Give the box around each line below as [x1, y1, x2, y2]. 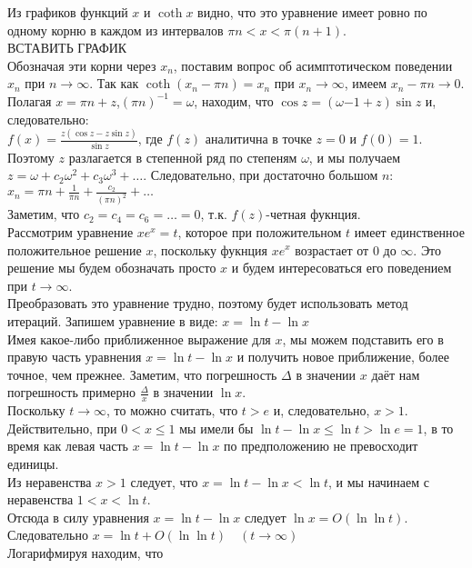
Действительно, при [7, 418, 117, 437]
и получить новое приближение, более [236, 347, 449, 366]
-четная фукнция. [266, 204, 361, 224]
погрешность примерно [7, 383, 136, 402]
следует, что [130, 472, 198, 491]
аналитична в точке [205, 129, 312, 148]
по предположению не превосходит [224, 436, 418, 455]
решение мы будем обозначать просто [7, 258, 216, 277]
